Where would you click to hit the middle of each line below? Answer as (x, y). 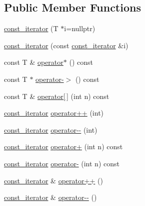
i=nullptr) (80, 28)
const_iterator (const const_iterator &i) (66, 45)
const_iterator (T (31, 28)
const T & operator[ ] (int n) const (57, 96)
